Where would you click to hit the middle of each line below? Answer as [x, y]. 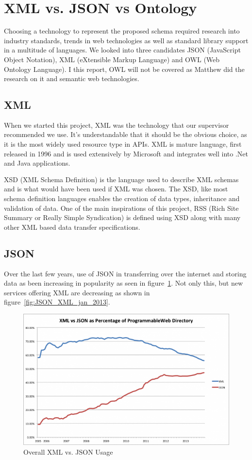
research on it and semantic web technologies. [72, 78]
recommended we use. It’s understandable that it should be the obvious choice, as [126, 134]
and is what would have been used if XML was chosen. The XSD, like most [116, 189]
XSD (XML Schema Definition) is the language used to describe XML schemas [121, 179]
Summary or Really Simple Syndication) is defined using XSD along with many [122, 217]
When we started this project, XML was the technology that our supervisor [117, 125]
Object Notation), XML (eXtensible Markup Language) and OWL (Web [112, 59]
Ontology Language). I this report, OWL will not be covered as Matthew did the [124, 69]
